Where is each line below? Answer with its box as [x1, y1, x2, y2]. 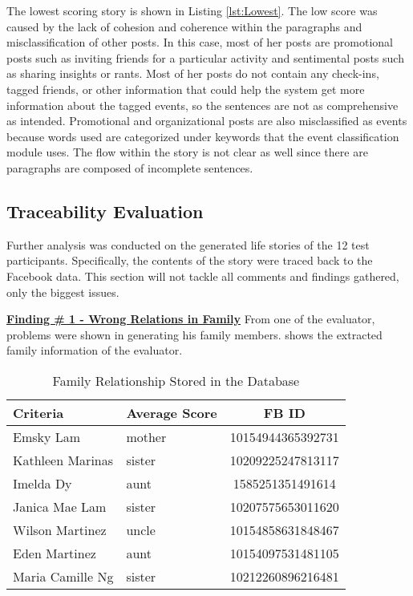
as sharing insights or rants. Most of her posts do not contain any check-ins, [6, 65, 379, 82]
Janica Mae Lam [13, 497, 107, 516]
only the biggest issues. [6, 283, 119, 300]
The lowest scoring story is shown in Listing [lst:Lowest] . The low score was [6, 2, 378, 18]
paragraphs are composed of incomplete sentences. [6, 159, 253, 176]
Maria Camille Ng [13, 566, 114, 586]
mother [126, 427, 167, 446]
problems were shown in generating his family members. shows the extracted [6, 326, 383, 343]
